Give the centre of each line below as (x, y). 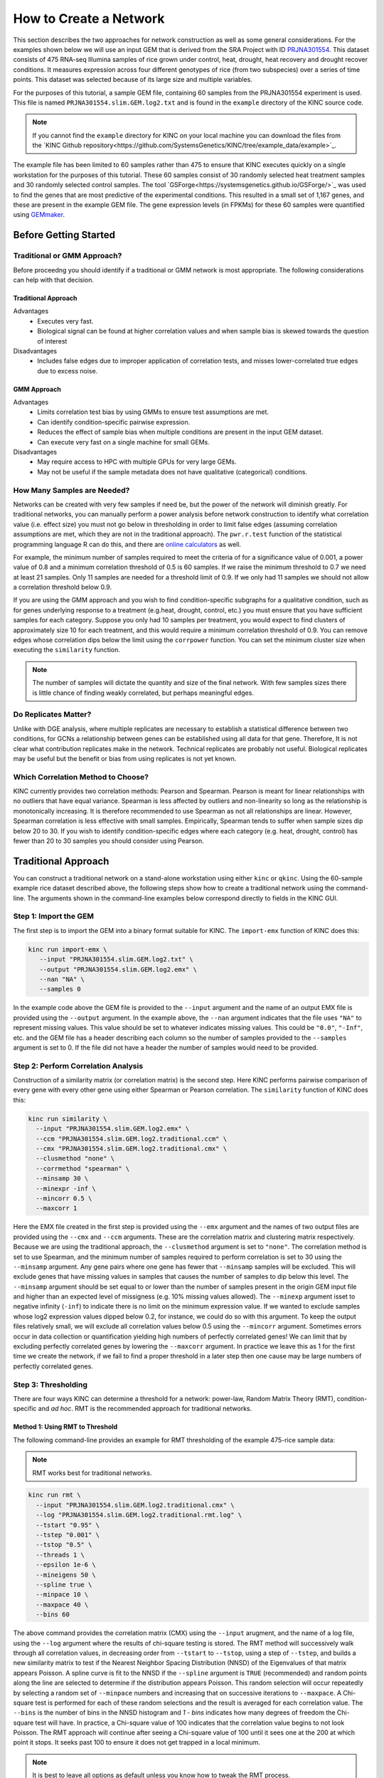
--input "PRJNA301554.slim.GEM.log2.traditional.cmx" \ (135, 1505)
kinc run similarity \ (68, 1119)
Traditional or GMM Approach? (68, 256)
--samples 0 (60, 989)
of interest (52, 341)
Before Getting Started (64, 235)
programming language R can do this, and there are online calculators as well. (127, 544)
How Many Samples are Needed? (71, 490)
